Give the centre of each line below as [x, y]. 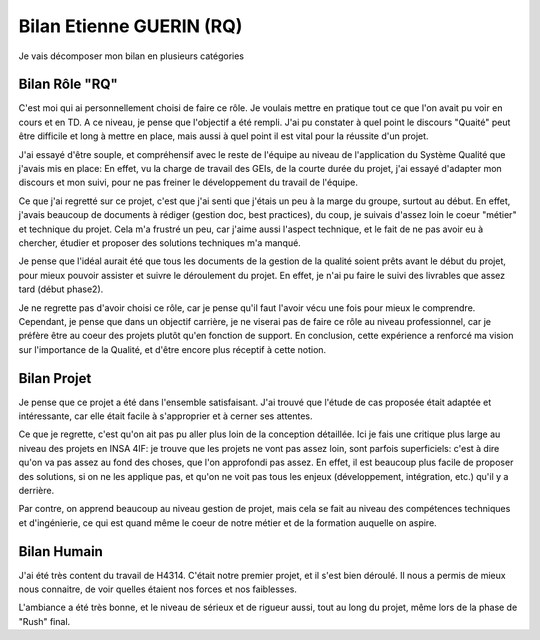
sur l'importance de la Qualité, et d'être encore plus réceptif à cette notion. [172, 349]
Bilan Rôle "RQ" [68, 84]
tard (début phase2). [61, 289]
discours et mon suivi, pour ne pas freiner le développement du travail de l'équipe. [188, 182]
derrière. [36, 490]
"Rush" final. [44, 621]
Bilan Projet [55, 378]
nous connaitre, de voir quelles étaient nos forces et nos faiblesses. [157, 589]
